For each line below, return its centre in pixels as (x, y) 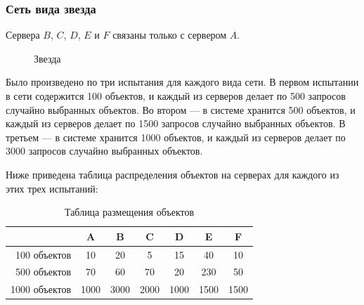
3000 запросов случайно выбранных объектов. (104, 151)
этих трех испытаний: (52, 188)
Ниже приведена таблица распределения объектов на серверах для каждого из (173, 174)
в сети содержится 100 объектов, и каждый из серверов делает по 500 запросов (176, 96)
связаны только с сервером (170, 35)
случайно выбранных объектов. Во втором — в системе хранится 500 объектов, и (181, 109)
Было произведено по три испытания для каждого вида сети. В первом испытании (182, 82)
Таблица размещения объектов (129, 212)
